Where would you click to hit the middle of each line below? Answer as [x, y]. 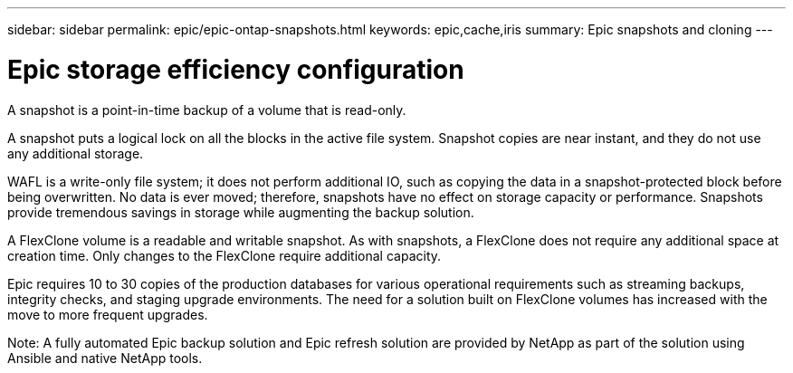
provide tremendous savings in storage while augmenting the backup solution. [241, 212]
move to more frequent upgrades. [108, 314]
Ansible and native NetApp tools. [105, 358]
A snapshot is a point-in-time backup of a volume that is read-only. [207, 110]
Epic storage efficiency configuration [236, 69]
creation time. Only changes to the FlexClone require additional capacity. [225, 255]
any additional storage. [76, 153]
